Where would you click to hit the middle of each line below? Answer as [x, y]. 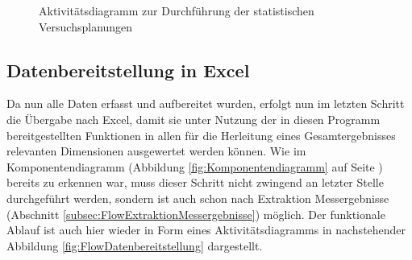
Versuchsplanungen [86, 26]
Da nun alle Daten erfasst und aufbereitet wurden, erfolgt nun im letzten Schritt [206, 103]
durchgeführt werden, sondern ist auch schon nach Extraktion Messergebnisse [198, 198]
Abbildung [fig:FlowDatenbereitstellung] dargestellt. [135, 245]
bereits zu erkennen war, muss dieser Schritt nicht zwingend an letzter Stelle [195, 182]
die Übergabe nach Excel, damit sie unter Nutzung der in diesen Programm [194, 119]
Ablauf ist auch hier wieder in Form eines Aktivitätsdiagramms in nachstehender [206, 230]
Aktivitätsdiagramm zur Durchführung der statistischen [177, 10]
